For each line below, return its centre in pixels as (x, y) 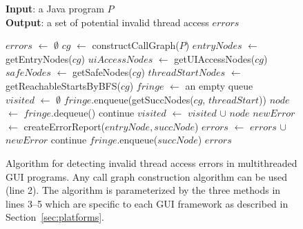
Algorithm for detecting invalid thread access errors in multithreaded (151, 162)
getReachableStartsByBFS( (63, 85)
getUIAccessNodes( (215, 58)
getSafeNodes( (102, 72)
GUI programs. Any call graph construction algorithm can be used (147, 176)
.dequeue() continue (93, 113)
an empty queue (219, 85)
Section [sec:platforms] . (55, 217)
